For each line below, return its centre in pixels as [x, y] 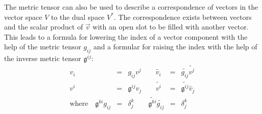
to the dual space [78, 17]
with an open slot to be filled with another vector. [171, 27]
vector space [23, 17]
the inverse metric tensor [43, 58]
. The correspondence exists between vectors [183, 17]
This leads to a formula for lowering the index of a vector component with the [126, 36]
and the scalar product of [43, 27]
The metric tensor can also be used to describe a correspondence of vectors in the [131, 7]
